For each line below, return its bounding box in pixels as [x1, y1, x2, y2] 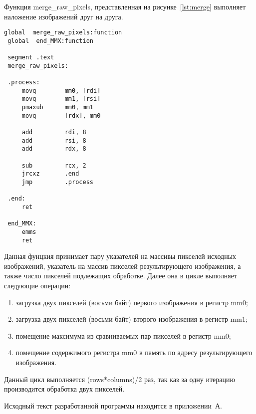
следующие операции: [4, 280, 71, 291]
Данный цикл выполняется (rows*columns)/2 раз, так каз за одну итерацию [4, 374, 235, 384]
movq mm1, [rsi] [21, 95, 101, 103]
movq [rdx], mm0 [21, 112, 101, 119]
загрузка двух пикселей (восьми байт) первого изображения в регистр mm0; [15, 297, 248, 307]
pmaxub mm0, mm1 [21, 104, 93, 111]
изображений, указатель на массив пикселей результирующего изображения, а [4, 260, 241, 271]
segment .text [7, 54, 54, 61]
